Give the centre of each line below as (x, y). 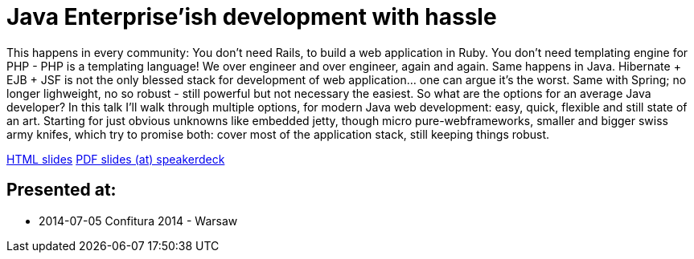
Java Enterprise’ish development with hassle (252, 17)
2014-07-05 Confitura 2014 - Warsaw (138, 221)
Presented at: (62, 190)
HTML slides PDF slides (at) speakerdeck (116, 159)
